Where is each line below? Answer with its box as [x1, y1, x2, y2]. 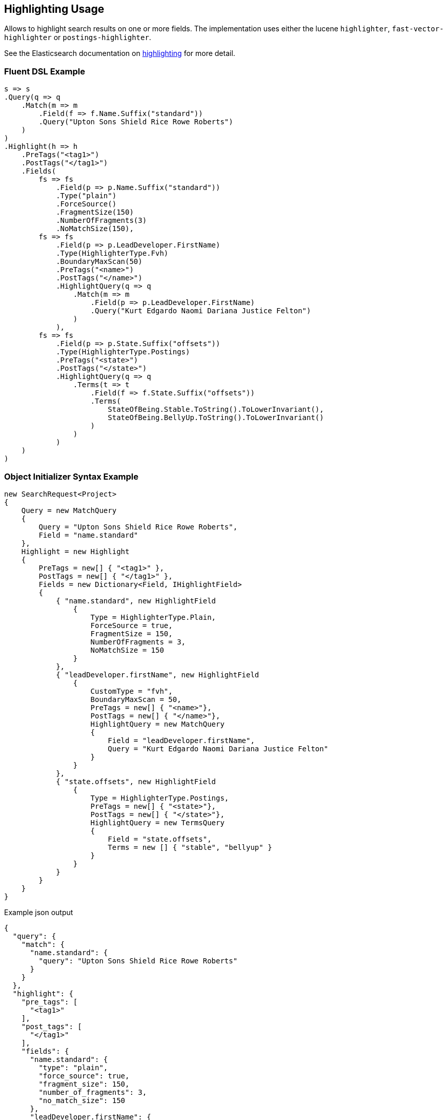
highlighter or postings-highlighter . [4, 33, 151, 42]
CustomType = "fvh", [90, 687, 173, 695]
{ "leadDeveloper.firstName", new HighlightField [56, 670, 259, 679]
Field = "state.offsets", [108, 834, 212, 843]
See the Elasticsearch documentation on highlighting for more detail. [4, 49, 235, 58]
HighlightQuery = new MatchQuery [90, 719, 225, 728]
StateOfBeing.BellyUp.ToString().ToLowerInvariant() [108, 413, 324, 422]
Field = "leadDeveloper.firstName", [108, 736, 255, 745]
